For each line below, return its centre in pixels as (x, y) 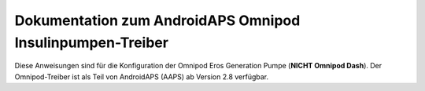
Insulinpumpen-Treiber (92, 42)
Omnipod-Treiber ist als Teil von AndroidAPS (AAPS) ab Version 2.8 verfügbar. (142, 76)
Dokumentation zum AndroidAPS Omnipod (157, 20)
